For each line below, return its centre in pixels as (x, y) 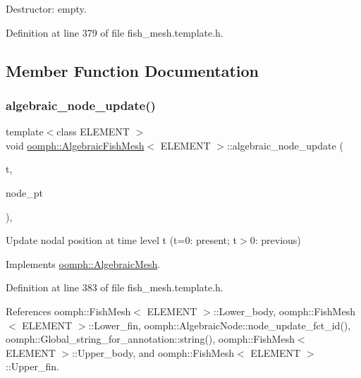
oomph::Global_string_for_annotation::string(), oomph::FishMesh (150, 339)
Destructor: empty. (46, 8)
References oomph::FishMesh (68, 311)
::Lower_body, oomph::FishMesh (284, 311)
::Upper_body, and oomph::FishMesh (153, 352)
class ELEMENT (93, 132)
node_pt (24, 192)
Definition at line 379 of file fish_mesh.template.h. (115, 32)
